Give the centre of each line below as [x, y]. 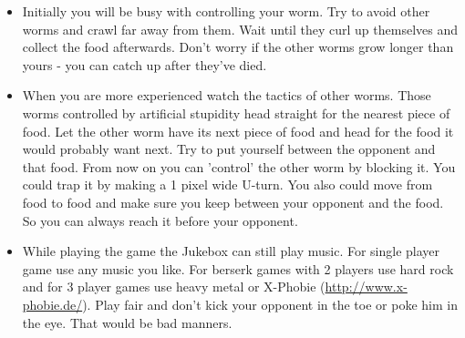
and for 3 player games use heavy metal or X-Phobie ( [174, 287]
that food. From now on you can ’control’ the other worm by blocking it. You [239, 166]
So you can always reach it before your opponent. [160, 220]
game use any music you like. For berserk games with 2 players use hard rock [238, 268]
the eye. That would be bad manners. [127, 322]
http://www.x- [366, 287]
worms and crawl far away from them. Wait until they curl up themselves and [240, 29]
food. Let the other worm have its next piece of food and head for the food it [238, 131]
